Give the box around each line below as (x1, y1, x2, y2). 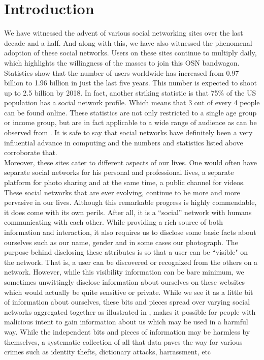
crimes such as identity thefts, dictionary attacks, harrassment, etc (4, 346, 211, 357)
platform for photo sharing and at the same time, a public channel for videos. (4, 177, 245, 188)
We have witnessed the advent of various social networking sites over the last (4, 27, 243, 38)
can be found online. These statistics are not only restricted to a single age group (4, 107, 257, 117)
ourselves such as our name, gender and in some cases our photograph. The (4, 236, 238, 247)
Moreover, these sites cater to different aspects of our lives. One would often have (4, 157, 257, 167)
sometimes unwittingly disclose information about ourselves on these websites (4, 276, 245, 287)
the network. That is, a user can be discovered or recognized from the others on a (4, 256, 258, 267)
